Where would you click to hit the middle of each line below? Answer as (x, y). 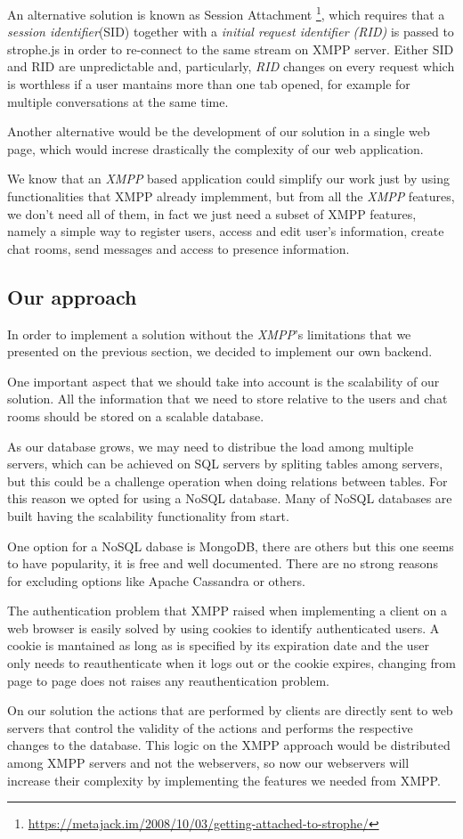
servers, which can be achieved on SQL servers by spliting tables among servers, (225, 464)
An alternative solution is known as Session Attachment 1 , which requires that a (226, 13)
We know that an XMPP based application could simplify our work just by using (229, 179)
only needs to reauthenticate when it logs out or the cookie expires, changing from (231, 663)
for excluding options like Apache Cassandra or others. (156, 580)
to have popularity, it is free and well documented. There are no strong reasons (223, 563)
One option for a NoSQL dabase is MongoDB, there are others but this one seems (231, 546)
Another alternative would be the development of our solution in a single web (219, 131)
